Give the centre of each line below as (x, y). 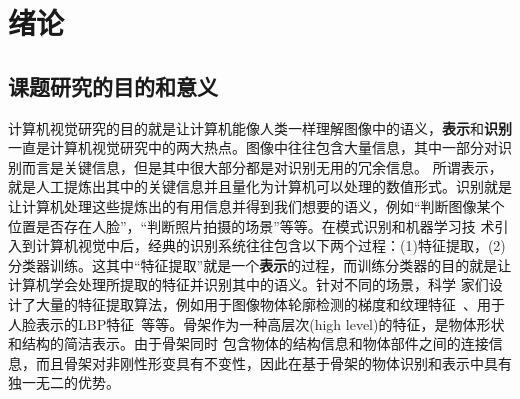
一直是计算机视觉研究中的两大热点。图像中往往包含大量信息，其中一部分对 (253, 147)
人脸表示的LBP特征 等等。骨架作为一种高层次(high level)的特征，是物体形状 (256, 323)
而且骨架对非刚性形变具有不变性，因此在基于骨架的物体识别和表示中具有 (273, 362)
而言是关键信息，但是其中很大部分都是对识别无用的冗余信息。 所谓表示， (262, 166)
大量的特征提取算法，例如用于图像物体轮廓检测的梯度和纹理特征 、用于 (270, 303)
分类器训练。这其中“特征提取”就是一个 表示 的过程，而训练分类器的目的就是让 (260, 264)
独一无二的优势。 (64, 382)
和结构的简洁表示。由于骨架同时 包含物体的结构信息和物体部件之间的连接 (248, 343)
